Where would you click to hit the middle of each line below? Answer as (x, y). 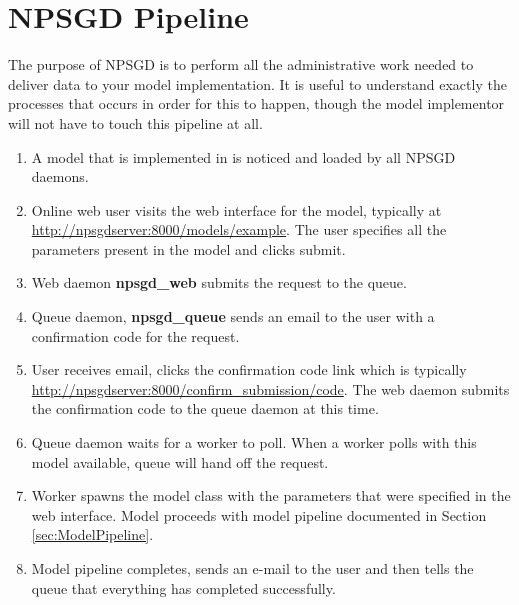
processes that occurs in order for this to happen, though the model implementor (256, 103)
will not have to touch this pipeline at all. (135, 122)
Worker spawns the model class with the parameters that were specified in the (271, 495)
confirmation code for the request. (135, 335)
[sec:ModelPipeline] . (92, 534)
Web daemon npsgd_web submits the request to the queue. (219, 282)
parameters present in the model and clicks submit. (188, 248)
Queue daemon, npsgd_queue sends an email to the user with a (233, 316)
